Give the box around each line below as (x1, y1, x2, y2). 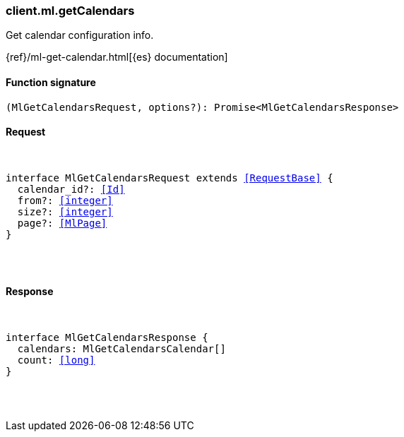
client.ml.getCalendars (6, 4, 135, 18)
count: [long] (17, 354, 95, 366)
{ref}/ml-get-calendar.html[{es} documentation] (6, 51, 228, 64)
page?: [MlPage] (17, 217, 107, 229)
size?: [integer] (17, 205, 113, 217)
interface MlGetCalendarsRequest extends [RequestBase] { (6, 172, 333, 184)
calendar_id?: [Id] (17, 183, 125, 195)
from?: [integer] (17, 194, 113, 206)
